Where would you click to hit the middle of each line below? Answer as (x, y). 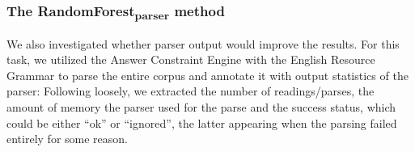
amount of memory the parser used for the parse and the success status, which (201, 107)
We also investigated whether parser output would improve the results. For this (203, 43)
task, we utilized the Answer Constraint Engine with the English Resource (191, 59)
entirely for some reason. (67, 139)
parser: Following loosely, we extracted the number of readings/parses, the (191, 91)
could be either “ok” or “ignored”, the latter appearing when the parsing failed (202, 122)
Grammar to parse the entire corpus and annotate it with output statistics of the (207, 75)
